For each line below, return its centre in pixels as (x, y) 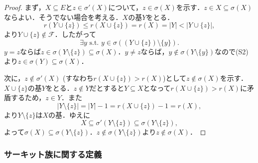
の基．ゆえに (69, 114)
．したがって (75, 34)
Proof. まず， (25, 7)
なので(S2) (232, 51)
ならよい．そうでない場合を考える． (63, 17)
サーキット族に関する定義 (53, 154)
